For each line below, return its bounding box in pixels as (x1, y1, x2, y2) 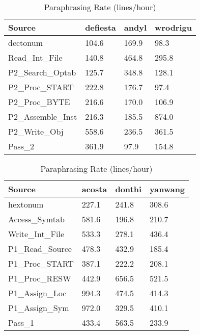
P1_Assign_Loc (8, 287, 67, 299)
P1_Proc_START (8, 257, 74, 269)
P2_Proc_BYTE (8, 96, 70, 108)
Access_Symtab (8, 213, 65, 225)
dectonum (8, 37, 43, 48)
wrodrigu (155, 21, 192, 33)
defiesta (85, 21, 116, 33)
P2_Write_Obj (8, 125, 64, 137)
